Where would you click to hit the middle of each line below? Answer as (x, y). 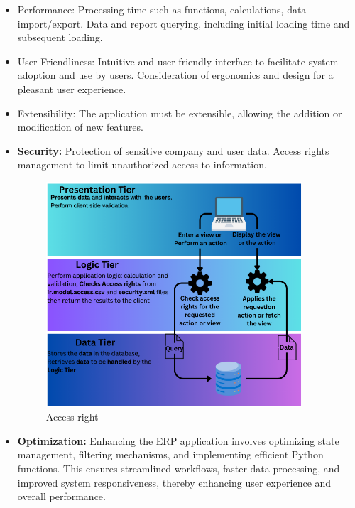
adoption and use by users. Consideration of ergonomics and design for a (175, 75)
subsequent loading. (60, 37)
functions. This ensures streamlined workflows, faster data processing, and (179, 468)
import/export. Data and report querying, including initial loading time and (184, 23)
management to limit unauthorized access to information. (142, 164)
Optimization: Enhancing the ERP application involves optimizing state (178, 440)
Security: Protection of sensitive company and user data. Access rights (173, 150)
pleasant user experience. (72, 88)
